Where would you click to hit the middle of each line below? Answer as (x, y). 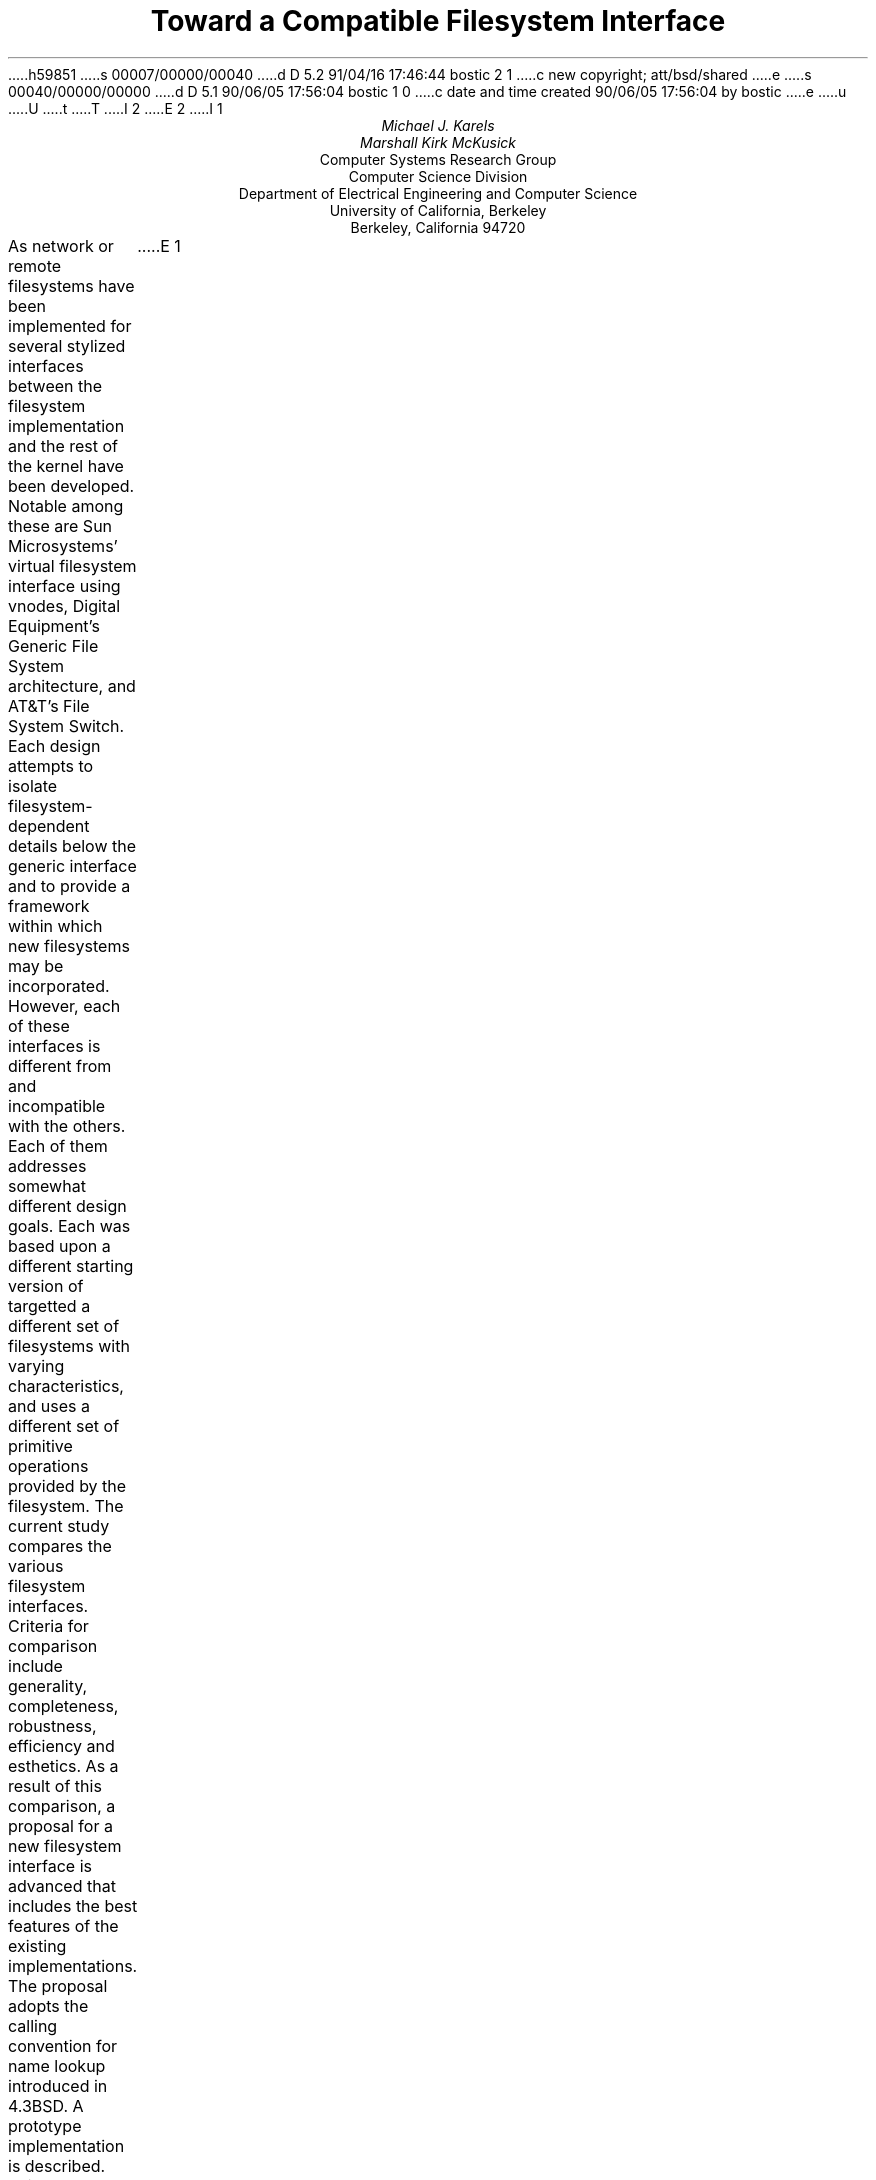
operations (48, 1465)
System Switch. (66, 725)
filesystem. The (66, 1505)
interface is (50, 1865)
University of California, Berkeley (438, 210)
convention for (63, 2045)
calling (33, 2025)
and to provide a (69, 885)
